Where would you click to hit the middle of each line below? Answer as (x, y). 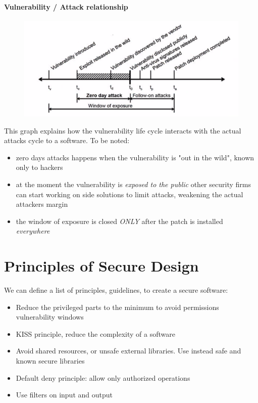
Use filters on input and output (64, 395)
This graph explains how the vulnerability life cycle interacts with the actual (123, 130)
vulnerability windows (50, 317)
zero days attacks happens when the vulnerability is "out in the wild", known (135, 157)
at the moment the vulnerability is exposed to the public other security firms (133, 184)
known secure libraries (50, 361)
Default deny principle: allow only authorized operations (103, 377)
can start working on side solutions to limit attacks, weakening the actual (130, 194)
